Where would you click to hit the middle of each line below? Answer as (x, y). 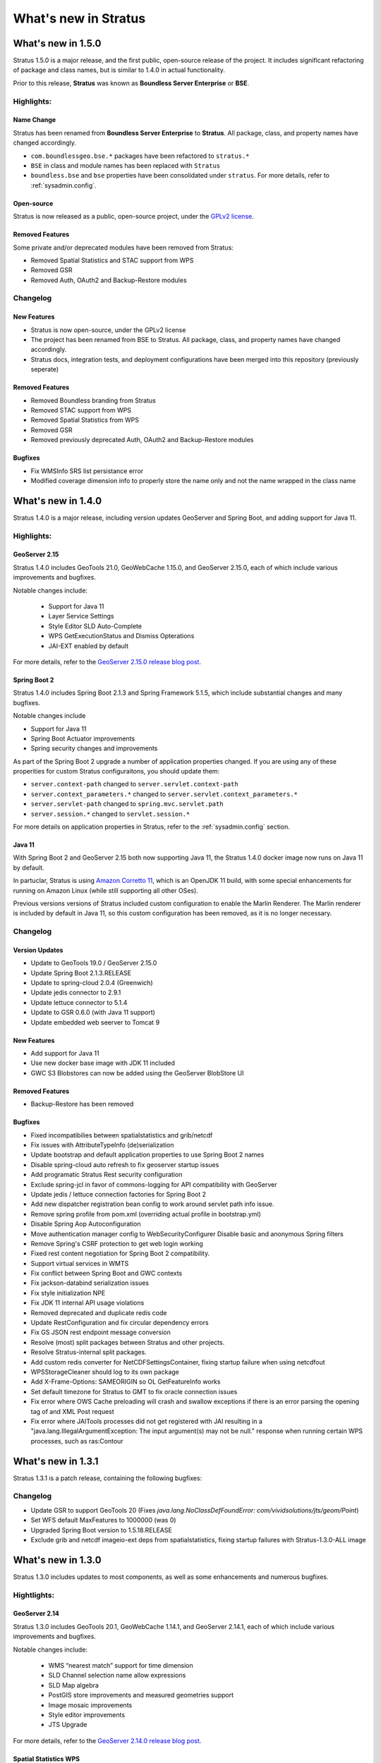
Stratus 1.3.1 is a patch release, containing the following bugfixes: (108, 1478)
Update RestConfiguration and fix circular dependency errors (120, 1323)
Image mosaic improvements (90, 1705)
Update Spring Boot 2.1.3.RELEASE (81, 972)
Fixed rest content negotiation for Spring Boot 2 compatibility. (120, 1253)
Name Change (35, 120)
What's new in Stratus (79, 18)
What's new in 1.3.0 (57, 1560)
